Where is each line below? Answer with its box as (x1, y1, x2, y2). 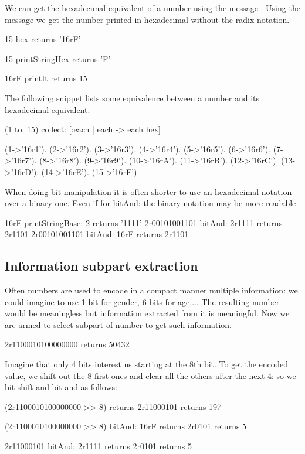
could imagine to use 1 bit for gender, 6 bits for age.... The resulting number (5, 295, 280, 308)
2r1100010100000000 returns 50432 (5, 338, 130, 350)
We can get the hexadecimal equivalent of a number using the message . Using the (5, 2, 300, 13)
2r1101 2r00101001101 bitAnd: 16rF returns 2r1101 (5, 228, 189, 240)
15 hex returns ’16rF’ (5, 33, 81, 45)
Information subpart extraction (5, 257, 198, 275)
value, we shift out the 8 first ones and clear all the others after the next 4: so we (5, 369, 296, 381)
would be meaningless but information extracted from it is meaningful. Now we (5, 307, 290, 319)
